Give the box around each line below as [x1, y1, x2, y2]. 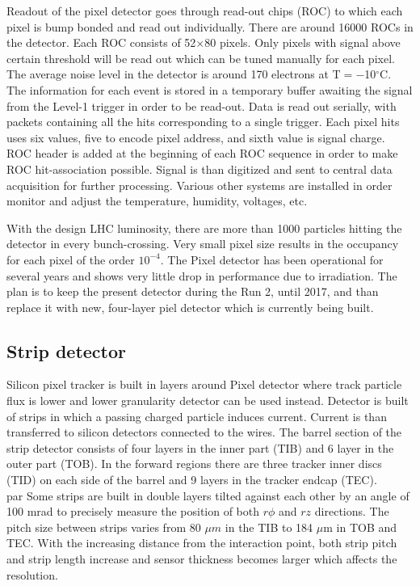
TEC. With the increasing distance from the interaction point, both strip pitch [6, 534, 397, 551]
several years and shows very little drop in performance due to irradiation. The [6, 267, 397, 284]
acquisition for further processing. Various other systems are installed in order [6, 176, 393, 193]
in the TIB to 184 [225, 518, 313, 535]
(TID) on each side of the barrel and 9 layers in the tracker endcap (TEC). [6, 471, 377, 488]
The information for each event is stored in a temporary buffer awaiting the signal [6, 81, 413, 98]
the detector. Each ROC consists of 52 [6, 34, 196, 51]
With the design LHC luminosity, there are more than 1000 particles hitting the [6, 219, 402, 236]
